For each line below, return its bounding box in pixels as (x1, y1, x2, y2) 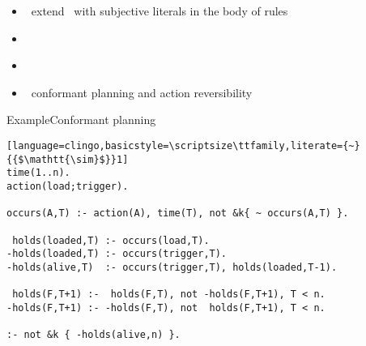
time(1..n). (6, 167, 70, 179)
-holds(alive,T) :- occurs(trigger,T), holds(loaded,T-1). (6, 261, 338, 273)
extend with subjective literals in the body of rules (31, 2, 288, 19)
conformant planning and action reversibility (31, 83, 253, 100)
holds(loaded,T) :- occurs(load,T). (12, 234, 210, 246)
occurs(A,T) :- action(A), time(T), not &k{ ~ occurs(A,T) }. (6, 207, 349, 220)
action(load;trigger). (6, 180, 129, 192)
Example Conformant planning (6, 111, 156, 128)
